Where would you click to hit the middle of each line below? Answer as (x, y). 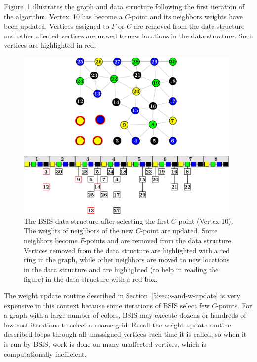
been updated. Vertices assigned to (57, 26)
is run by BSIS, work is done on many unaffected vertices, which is (105, 344)
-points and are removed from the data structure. (159, 240)
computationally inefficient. (45, 353)
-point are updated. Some (179, 231)
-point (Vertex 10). (205, 221)
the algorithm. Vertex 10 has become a (63, 16)
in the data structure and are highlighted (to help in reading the (121, 269)
